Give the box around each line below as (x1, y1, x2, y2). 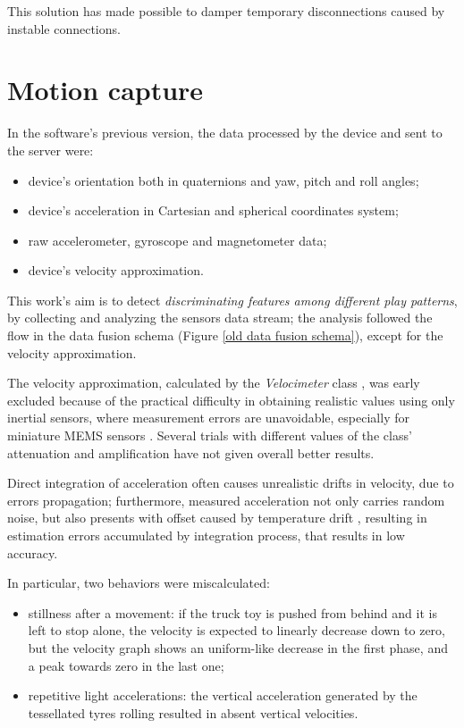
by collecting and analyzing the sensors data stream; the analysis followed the (7, 308, 433, 327)
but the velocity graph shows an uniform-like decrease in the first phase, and (28, 638, 448, 657)
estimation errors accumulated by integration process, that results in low (7, 526, 405, 544)
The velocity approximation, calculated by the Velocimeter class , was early (7, 373, 420, 392)
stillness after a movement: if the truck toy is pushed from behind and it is (28, 603, 437, 622)
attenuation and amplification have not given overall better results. (7, 443, 375, 462)
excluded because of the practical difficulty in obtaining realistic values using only (7, 390, 455, 409)
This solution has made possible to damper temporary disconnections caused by (7, 2, 445, 20)
